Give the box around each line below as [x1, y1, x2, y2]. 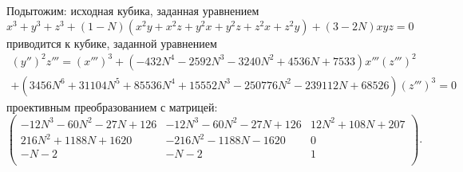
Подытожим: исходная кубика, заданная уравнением [6, 2, 259, 18]
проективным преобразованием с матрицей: [6, 98, 218, 115]
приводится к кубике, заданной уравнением [6, 34, 217, 51]
